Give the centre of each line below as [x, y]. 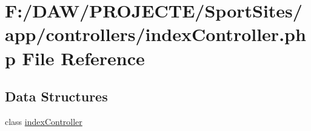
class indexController [44, 121]
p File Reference [75, 58]
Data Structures [56, 96]
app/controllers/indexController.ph [155, 34]
